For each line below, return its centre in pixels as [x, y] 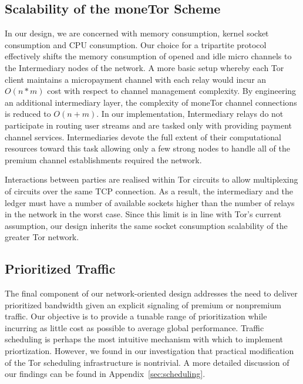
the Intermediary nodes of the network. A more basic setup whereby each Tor [144, 67]
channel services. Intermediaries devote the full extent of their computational [143, 137]
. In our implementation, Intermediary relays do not [190, 114]
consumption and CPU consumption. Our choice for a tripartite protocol [136, 44]
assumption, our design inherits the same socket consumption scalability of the [146, 225]
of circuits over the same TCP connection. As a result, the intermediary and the [149, 191]
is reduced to [28, 114]
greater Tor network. [42, 237]
